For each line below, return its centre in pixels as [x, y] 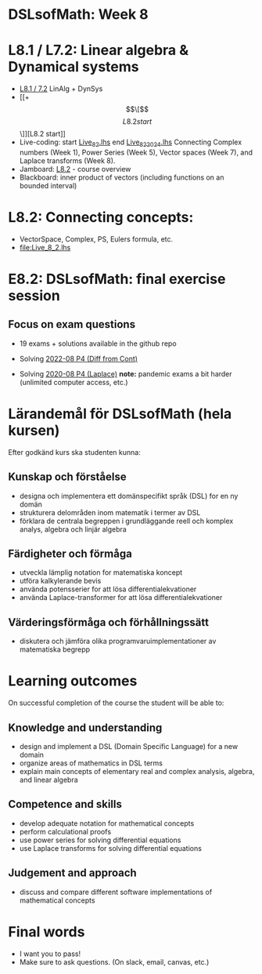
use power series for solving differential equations [100, 840]
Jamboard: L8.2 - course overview [75, 169]
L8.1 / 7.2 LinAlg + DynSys [61, 89]
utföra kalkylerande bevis [60, 581]
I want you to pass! [50, 954]
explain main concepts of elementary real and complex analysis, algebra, [137, 771]
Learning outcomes [73, 681]
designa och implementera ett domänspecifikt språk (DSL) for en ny [129, 496]
